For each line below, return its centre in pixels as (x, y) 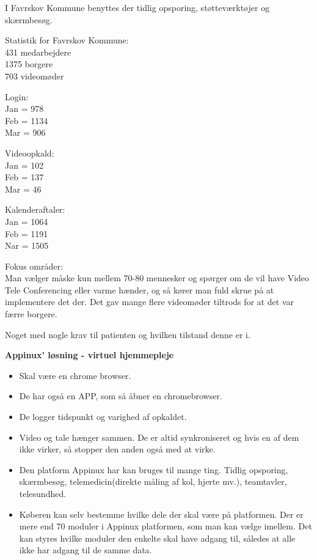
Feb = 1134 (27, 120)
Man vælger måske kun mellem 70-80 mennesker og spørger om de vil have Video (157, 278)
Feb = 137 (24, 177)
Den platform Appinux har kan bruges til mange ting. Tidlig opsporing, (154, 469)
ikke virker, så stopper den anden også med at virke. (117, 449)
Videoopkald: (30, 153)
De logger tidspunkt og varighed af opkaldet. (103, 417)
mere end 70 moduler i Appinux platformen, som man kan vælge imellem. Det (166, 526)
